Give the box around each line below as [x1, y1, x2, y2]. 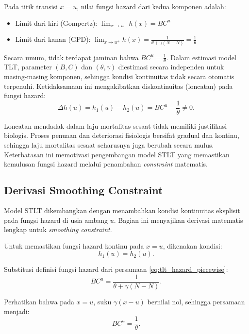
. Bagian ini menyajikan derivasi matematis [114, 215, 243, 225]
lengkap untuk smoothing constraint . [4, 224, 112, 234]
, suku [93, 296, 112, 306]
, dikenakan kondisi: [163, 240, 222, 250]
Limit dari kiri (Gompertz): [15, 17, 98, 28]
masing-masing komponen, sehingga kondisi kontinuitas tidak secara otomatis [4, 71, 234, 81]
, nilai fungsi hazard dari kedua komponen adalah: [77, 1, 226, 11]
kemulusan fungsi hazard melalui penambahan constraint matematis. [4, 159, 208, 169]
